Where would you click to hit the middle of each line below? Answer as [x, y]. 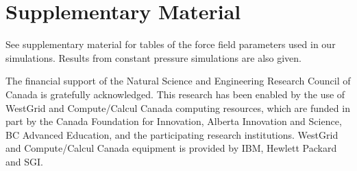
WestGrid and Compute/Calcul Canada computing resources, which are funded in [178, 107]
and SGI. [24, 161]
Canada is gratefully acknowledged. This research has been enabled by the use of [175, 94]
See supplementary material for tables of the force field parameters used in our [171, 44]
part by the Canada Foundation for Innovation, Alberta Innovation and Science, [174, 121]
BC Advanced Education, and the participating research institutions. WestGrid [172, 134]
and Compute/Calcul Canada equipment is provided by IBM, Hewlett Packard [171, 148]
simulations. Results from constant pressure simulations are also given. [153, 57]
